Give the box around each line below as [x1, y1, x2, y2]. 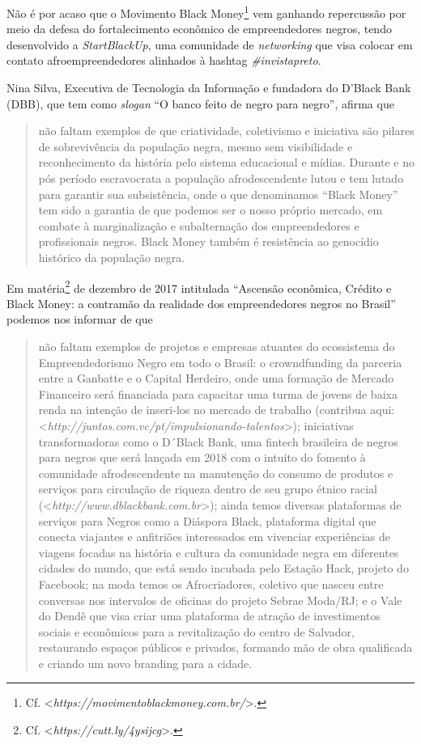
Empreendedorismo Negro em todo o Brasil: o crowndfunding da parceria [38, 353, 402, 370]
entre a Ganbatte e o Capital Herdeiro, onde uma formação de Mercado [38, 370, 394, 387]
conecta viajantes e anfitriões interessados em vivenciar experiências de [38, 528, 390, 545]
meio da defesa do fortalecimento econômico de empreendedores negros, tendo [6, 20, 392, 37]
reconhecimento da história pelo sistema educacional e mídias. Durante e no [38, 154, 415, 171]
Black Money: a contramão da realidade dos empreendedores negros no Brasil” [6, 294, 396, 311]
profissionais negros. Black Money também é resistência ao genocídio [38, 233, 379, 250]
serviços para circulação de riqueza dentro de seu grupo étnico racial [38, 480, 377, 497]
